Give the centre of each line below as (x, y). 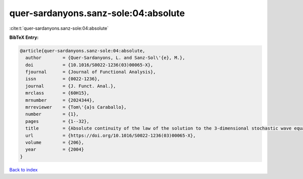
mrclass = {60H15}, (57, 93)
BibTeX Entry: (24, 37)
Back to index (23, 169)
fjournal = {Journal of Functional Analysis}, (91, 72)
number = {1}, (52, 114)
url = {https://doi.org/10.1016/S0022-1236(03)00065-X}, (111, 135)
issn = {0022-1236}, (63, 79)
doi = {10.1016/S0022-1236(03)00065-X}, (89, 65)
